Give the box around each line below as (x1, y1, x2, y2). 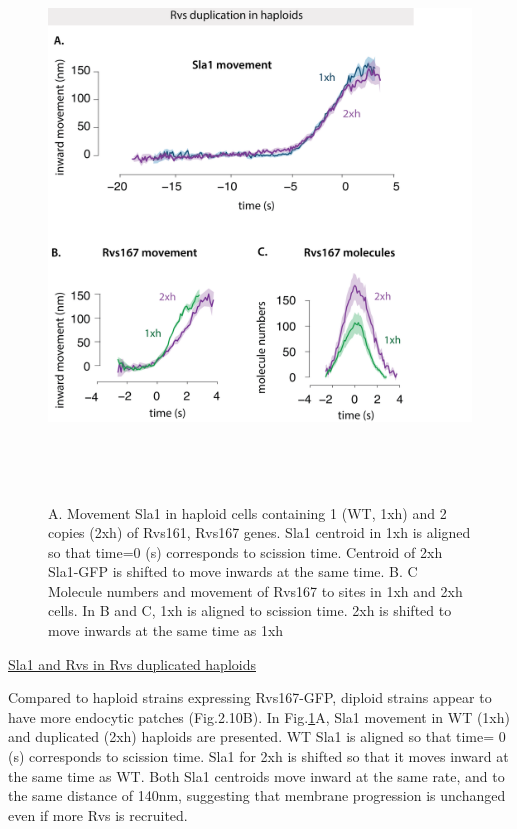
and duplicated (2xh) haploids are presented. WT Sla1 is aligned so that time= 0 (8, 726, 506, 747)
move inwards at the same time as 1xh (48, 620, 284, 641)
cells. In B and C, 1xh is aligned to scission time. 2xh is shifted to (48, 600, 452, 621)
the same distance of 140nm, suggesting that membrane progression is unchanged (8, 785, 506, 806)
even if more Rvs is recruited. (8, 804, 188, 825)
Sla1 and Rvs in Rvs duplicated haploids (8, 653, 256, 674)
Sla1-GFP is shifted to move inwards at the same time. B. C (48, 561, 418, 582)
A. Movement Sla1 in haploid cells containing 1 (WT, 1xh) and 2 (48, 502, 447, 523)
